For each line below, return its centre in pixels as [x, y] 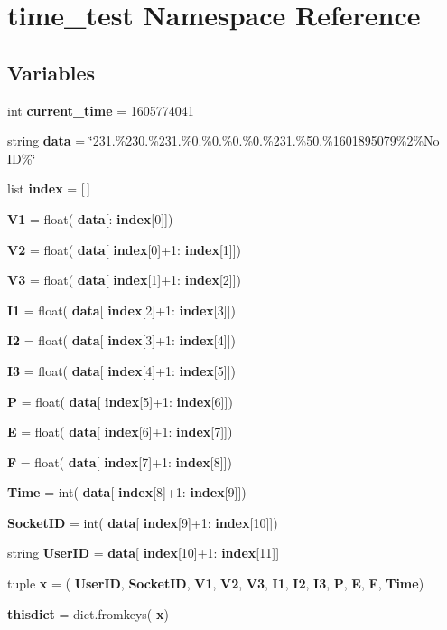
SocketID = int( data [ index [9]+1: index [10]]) [143, 522]
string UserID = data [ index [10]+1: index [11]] [144, 553]
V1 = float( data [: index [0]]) [90, 218]
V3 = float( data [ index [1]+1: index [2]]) [125, 280]
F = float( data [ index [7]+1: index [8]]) [120, 461]
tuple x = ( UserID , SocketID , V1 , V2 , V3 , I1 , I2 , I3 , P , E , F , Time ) [216, 583]
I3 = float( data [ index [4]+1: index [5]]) [121, 370]
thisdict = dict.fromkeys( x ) [88, 613]
